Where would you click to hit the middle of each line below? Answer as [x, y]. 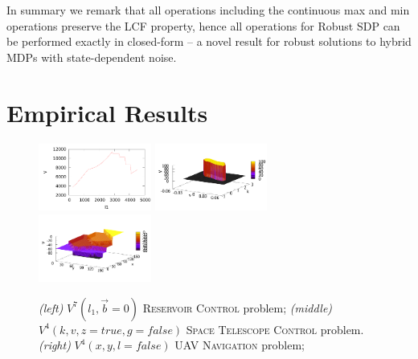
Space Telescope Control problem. [275, 329]
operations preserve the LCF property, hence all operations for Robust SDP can [203, 25]
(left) [51, 307]
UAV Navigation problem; [240, 345]
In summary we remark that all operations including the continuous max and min [208, 10]
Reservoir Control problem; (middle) [238, 307]
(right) [55, 345]
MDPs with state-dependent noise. [92, 57]
